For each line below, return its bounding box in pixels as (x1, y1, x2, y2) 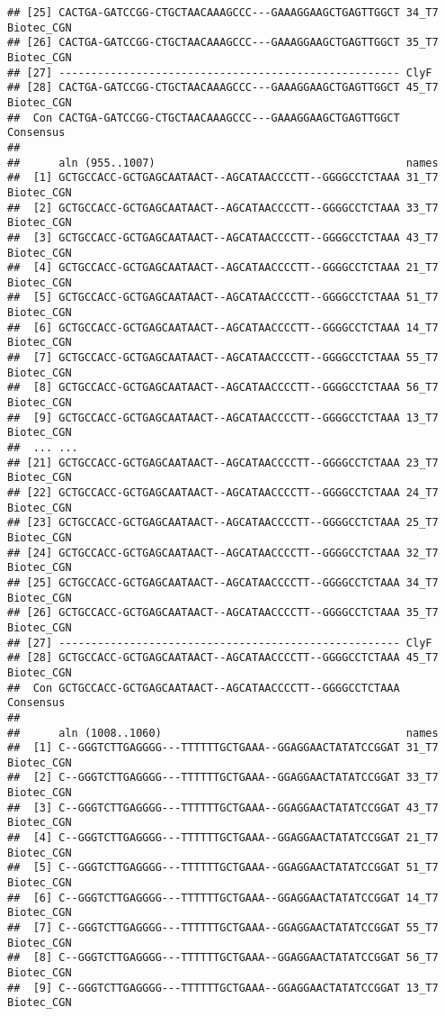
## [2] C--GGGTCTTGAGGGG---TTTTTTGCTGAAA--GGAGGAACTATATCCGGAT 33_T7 (7, 771, 439, 785)
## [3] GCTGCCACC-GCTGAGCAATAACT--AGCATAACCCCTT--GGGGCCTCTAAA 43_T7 (7, 231, 439, 244)
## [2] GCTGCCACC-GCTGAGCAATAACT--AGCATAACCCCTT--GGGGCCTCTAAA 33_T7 (7, 201, 439, 214)
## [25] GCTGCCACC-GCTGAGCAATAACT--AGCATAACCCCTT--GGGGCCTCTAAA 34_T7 (7, 576, 439, 589)
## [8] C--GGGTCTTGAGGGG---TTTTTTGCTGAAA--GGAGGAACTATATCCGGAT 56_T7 (7, 951, 439, 965)
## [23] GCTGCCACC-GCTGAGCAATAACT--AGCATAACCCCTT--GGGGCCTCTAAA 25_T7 (7, 516, 439, 530)
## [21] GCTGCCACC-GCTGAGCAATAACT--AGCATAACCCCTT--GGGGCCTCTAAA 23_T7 (7, 456, 439, 469)
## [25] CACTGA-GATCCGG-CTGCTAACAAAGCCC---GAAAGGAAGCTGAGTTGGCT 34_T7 (7, 6, 439, 19)
